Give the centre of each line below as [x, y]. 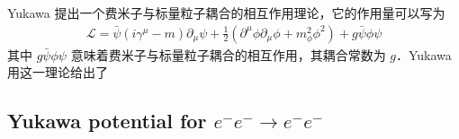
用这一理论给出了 [58, 72]
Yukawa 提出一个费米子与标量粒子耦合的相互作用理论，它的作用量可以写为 [226, 13]
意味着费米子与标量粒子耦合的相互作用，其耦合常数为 [228, 54]
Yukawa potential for [107, 121]
